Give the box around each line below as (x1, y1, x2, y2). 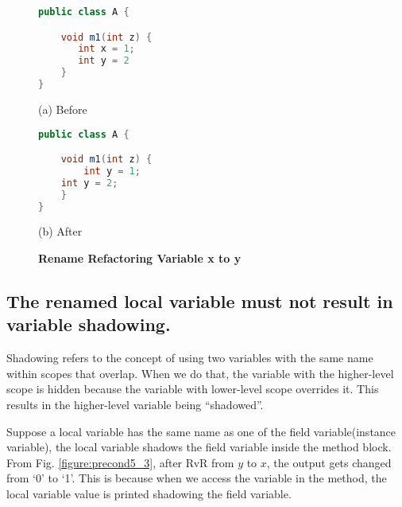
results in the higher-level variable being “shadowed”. (6, 396, 264, 412)
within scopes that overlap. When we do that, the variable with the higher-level (6, 365, 394, 381)
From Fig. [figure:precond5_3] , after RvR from (6, 454, 234, 470)
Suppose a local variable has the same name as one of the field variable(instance (6, 423, 396, 439)
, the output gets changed (266, 454, 392, 470)
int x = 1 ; (78, 43, 135, 55)
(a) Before (38, 100, 87, 117)
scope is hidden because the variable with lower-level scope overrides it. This (6, 380, 379, 397)
